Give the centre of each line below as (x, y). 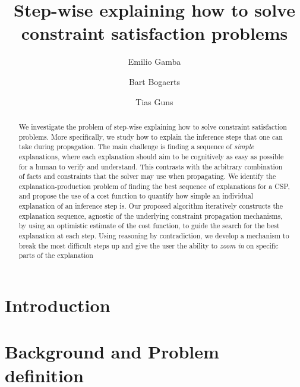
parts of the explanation (56, 255)
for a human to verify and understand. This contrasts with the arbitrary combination (151, 166)
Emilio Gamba (154, 62)
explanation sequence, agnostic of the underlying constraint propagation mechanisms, (151, 215)
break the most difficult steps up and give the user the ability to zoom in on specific (149, 245)
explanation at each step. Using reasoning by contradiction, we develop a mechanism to (154, 236)
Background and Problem (112, 352)
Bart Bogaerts (154, 81)
